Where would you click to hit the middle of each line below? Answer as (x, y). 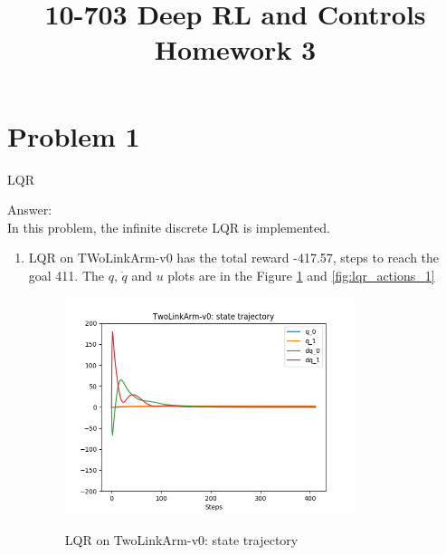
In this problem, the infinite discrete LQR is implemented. (169, 227)
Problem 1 (74, 135)
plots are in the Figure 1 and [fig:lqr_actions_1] (301, 275)
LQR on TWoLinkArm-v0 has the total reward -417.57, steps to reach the (234, 258)
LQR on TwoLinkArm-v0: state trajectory (181, 540)
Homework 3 (235, 49)
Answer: (30, 210)
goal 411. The (66, 275)
